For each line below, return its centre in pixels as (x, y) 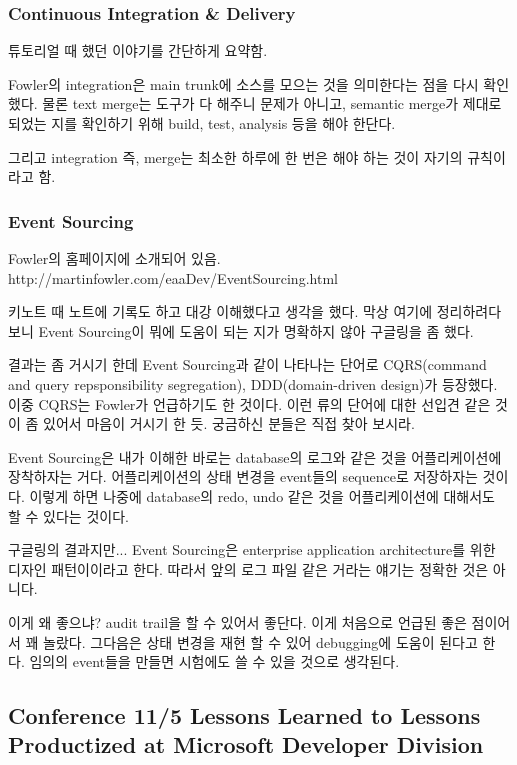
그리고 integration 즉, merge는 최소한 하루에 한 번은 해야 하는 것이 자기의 (235, 156)
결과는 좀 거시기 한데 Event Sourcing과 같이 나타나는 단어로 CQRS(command (247, 364)
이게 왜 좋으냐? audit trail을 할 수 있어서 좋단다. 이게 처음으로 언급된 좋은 (237, 621)
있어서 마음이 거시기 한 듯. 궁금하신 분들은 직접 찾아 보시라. (229, 423)
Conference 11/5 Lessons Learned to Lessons (244, 715)
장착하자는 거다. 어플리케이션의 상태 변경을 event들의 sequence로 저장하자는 (243, 476)
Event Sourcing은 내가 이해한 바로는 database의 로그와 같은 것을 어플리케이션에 (255, 456)
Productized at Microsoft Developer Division (246, 744)
